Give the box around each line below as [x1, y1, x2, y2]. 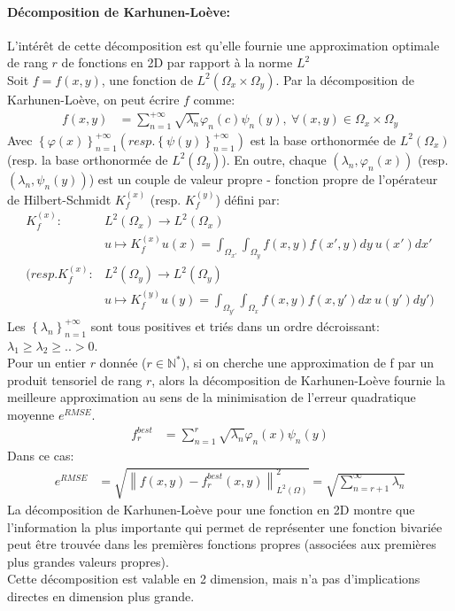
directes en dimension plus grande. [7, 586, 195, 605]
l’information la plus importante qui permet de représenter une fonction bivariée [7, 517, 443, 536]
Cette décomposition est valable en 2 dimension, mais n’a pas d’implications [7, 569, 420, 588]
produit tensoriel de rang [7, 370, 143, 389]
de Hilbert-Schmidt [7, 189, 112, 208]
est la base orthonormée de [250, 130, 396, 149]
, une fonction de [101, 70, 193, 89]
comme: [193, 89, 235, 108]
